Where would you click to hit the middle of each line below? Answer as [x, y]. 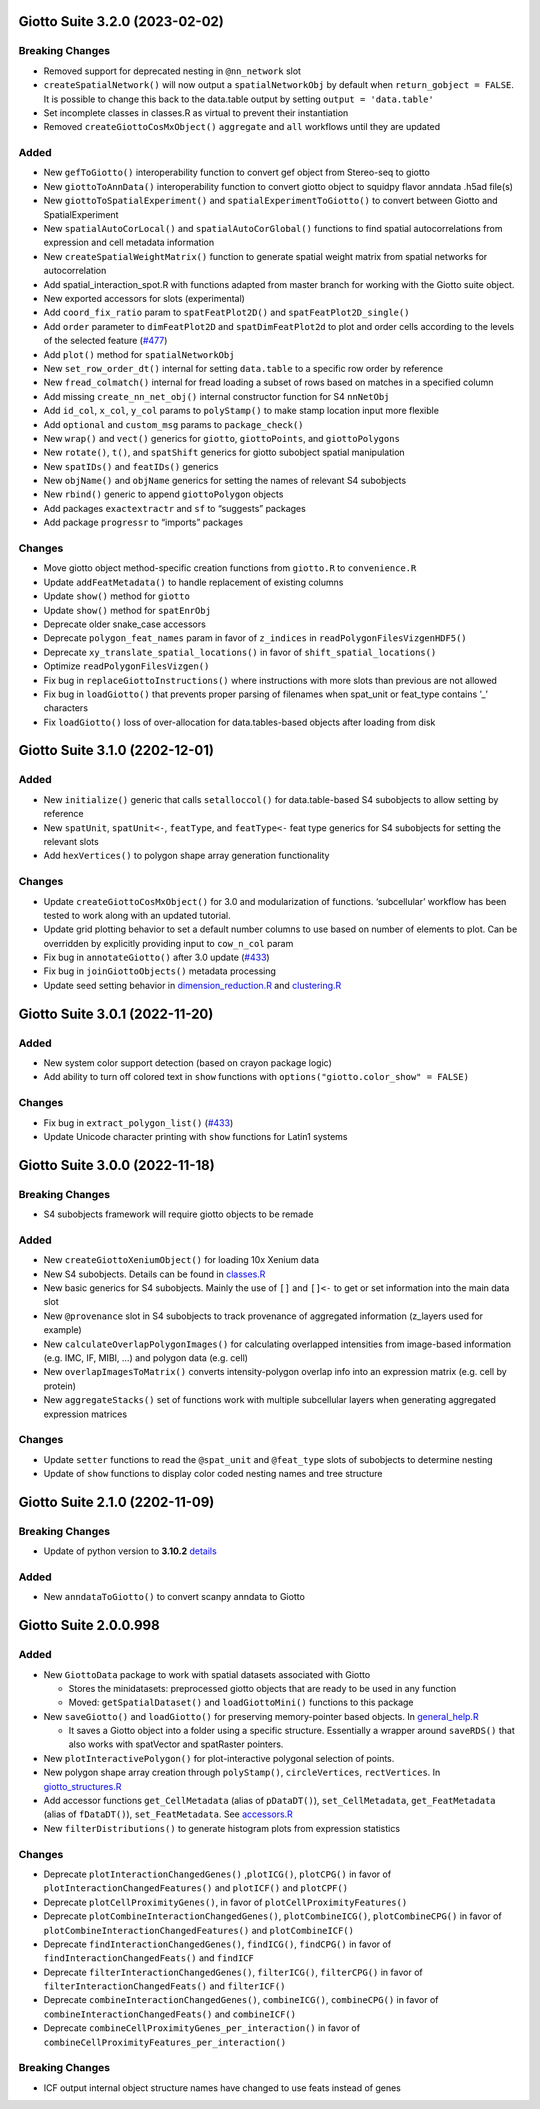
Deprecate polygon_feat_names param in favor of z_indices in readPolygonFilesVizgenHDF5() [255, 638]
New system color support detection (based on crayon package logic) [187, 1063]
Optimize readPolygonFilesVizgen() [126, 666]
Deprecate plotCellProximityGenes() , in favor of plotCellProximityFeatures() [225, 1902]
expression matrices [85, 1414]
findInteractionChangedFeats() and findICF [149, 1958]
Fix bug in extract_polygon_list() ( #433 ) [138, 1122]
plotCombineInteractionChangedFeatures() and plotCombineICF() [199, 1930]
